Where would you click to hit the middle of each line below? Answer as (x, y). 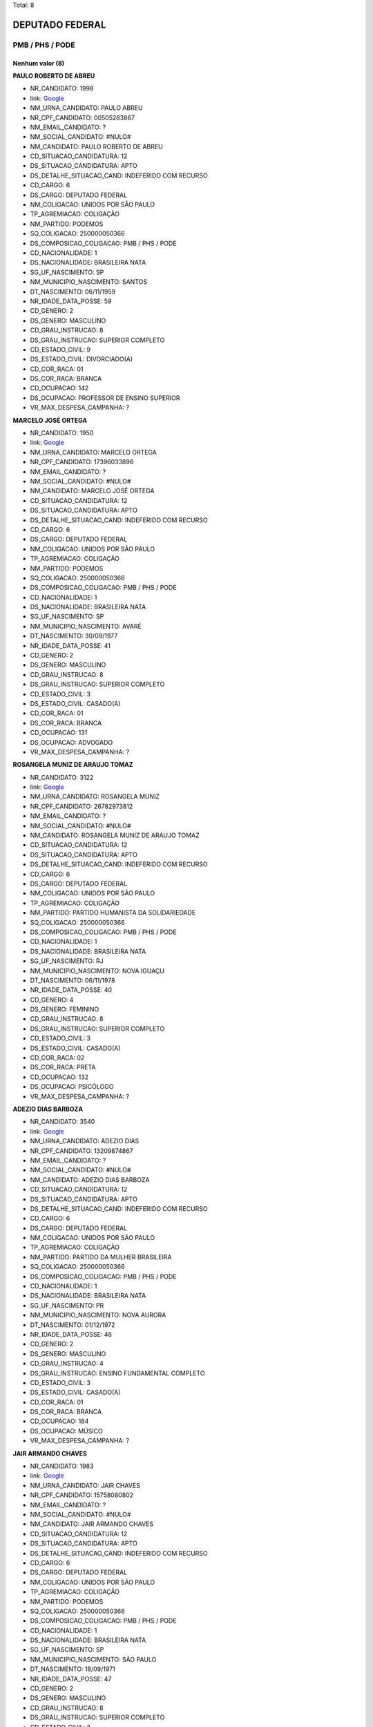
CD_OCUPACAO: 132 (59, 1077)
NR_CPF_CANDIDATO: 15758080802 (82, 1495)
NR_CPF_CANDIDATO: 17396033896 (82, 462)
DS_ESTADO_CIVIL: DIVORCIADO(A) (82, 359)
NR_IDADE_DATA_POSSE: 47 (71, 1679)
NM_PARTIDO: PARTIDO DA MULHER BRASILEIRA (101, 1257)
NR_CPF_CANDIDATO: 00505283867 (82, 117)
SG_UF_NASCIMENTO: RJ (67, 961)
